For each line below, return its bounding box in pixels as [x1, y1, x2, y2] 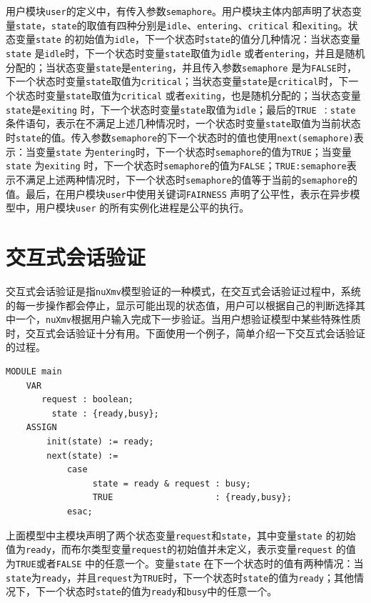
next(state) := [46, 450, 118, 461]
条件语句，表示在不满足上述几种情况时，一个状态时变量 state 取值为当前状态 [6, 116, 361, 131]
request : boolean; [41, 394, 133, 405]
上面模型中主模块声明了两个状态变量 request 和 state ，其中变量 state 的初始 [6, 527, 356, 542]
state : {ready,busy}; [51, 408, 159, 419]
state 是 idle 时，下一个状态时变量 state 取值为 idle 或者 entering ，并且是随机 [6, 45, 365, 60]
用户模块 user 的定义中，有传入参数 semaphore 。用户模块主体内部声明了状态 [6, 4, 352, 18]
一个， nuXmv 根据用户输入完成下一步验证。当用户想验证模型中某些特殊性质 [15, 312, 361, 327]
